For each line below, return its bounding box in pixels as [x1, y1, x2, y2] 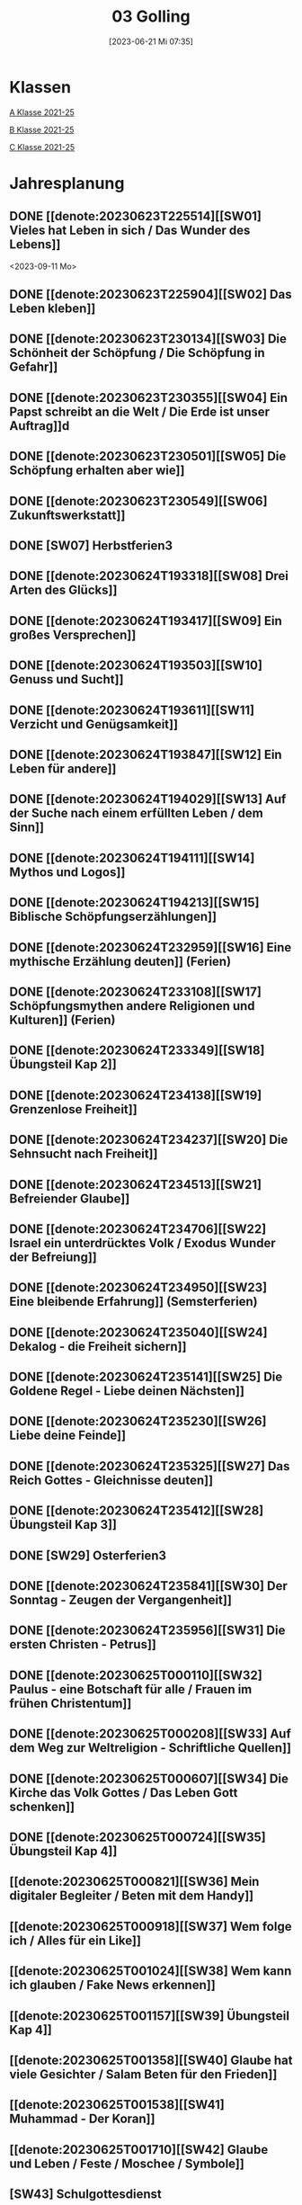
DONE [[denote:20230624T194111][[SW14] [9, 850, 255, 865]
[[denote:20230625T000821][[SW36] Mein [9, 1874, 260, 1889]
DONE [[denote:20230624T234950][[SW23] [9, 1280, 268, 1296]
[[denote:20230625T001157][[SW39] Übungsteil [9, 2008, 290, 2023]
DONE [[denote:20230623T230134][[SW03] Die [9, 331, 288, 347]
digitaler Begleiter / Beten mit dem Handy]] [9, 1888, 254, 1904]
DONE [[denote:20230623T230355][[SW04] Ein [9, 389, 288, 406]
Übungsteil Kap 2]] [9, 1057, 117, 1072]
